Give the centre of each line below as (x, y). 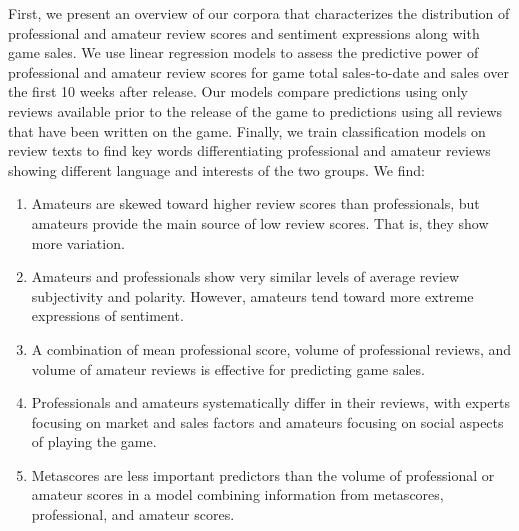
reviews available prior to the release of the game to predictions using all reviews (255, 110)
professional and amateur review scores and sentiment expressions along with (244, 32)
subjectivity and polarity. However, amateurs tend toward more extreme (252, 295)
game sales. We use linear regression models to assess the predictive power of (243, 52)
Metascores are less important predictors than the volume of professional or (263, 474)
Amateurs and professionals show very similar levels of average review (245, 276)
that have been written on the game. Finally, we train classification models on (247, 130)
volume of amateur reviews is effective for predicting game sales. (228, 368)
